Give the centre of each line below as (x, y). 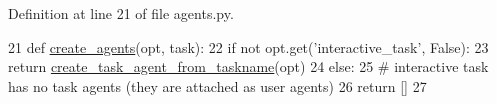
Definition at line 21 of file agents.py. (121, 13)
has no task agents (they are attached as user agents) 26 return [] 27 (217, 85)
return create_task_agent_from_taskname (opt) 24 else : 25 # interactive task (248, 66)
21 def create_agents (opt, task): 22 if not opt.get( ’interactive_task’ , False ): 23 (248, 46)
